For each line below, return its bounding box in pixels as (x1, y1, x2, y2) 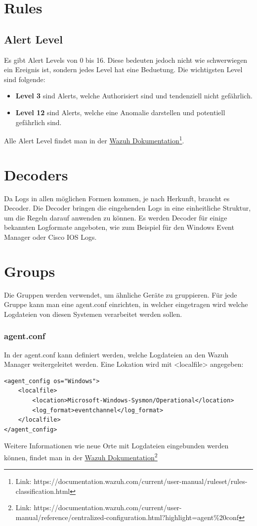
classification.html (15, 485, 70, 496)
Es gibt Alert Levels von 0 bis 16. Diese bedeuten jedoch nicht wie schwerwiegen (4, 54, 248, 65)
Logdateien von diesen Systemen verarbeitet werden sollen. (4, 308, 182, 319)
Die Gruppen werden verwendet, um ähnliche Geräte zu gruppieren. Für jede (4, 289, 237, 300)
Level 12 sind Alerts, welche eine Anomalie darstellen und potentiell (15, 107, 225, 117)
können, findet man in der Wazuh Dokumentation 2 (4, 450, 158, 462)
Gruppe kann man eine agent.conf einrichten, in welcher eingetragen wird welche (4, 299, 248, 309)
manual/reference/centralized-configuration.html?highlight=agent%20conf (15, 512, 239, 522)
